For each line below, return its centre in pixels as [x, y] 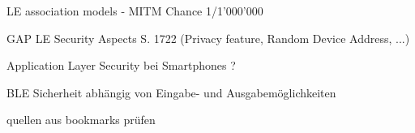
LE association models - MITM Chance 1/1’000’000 [135, 11]
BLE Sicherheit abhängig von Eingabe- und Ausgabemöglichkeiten [171, 92]
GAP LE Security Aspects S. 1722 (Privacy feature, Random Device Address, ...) [208, 38]
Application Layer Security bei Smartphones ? [121, 65]
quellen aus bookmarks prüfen [81, 120]
